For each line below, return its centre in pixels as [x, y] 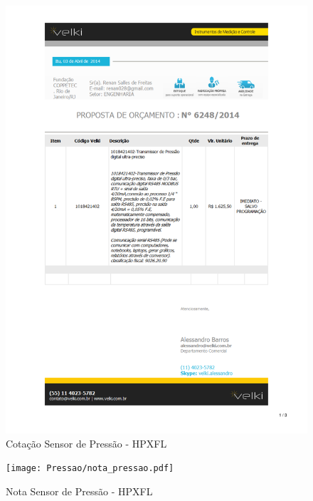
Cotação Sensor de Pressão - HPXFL [86, 443]
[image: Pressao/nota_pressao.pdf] [90, 469]
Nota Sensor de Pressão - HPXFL [79, 491]
